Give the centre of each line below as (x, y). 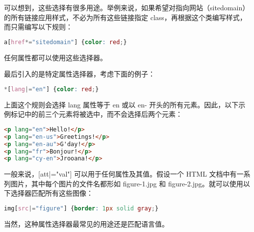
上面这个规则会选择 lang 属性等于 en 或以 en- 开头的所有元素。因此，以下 (121, 104)
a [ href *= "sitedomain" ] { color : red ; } (65, 42)
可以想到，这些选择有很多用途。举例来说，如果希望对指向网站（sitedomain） (127, 7)
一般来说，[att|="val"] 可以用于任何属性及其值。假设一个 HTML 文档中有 (120, 174)
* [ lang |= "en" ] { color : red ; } (51, 89)
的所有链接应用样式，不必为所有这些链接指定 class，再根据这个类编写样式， (125, 17)
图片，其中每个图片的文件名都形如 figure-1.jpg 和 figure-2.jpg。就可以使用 (127, 183)
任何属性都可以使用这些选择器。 (55, 57)
